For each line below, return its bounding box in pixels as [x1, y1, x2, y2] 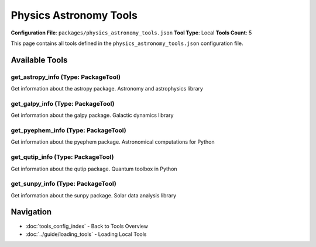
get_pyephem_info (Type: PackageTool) [11, 126, 126, 134]
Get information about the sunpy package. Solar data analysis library [11, 192, 177, 199]
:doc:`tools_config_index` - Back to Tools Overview [25, 222, 149, 229]
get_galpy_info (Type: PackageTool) [11, 99, 115, 107]
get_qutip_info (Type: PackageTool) [11, 153, 114, 161]
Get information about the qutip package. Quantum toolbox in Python [11, 165, 178, 172]
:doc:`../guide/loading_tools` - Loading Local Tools [25, 231, 147, 238]
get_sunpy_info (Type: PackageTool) [11, 180, 116, 188]
